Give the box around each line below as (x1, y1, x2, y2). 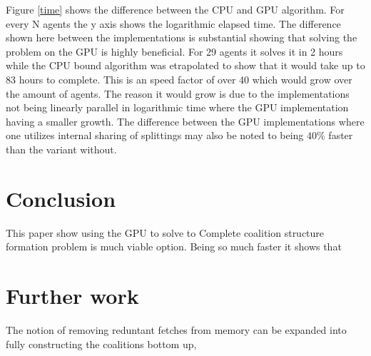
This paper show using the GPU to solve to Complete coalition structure (6, 225, 325, 240)
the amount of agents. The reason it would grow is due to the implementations (6, 86, 350, 101)
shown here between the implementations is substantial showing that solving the (6, 30, 357, 45)
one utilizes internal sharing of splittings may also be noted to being (6, 128, 304, 143)
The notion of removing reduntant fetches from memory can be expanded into (6, 322, 347, 337)
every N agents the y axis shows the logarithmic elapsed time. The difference (6, 16, 341, 31)
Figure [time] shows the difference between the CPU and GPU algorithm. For (6, 2, 345, 16)
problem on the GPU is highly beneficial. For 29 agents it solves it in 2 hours (6, 44, 343, 59)
